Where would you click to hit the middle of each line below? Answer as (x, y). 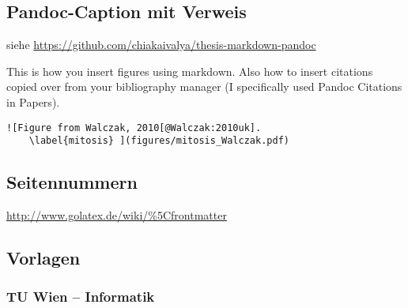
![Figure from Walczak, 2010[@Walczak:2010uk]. (134, 128)
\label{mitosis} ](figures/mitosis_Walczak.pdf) (159, 141)
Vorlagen (43, 258)
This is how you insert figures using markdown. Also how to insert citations (190, 71)
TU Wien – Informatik (81, 297)
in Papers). (33, 101)
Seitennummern (72, 182)
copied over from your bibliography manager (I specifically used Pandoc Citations (204, 86)
